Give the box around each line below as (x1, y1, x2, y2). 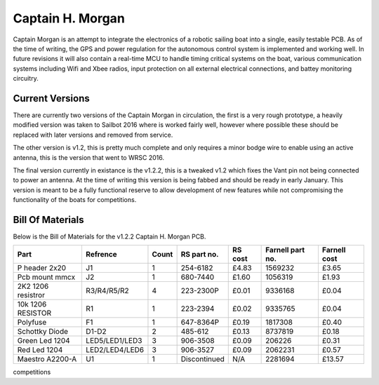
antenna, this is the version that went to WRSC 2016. (13, 153, 165, 161)
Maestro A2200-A (17, 354, 77, 364)
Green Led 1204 (17, 336, 70, 346)
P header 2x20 (17, 263, 67, 273)
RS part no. (180, 250, 219, 259)
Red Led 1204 (17, 345, 63, 355)
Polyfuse (17, 318, 47, 327)
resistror (17, 290, 46, 300)
